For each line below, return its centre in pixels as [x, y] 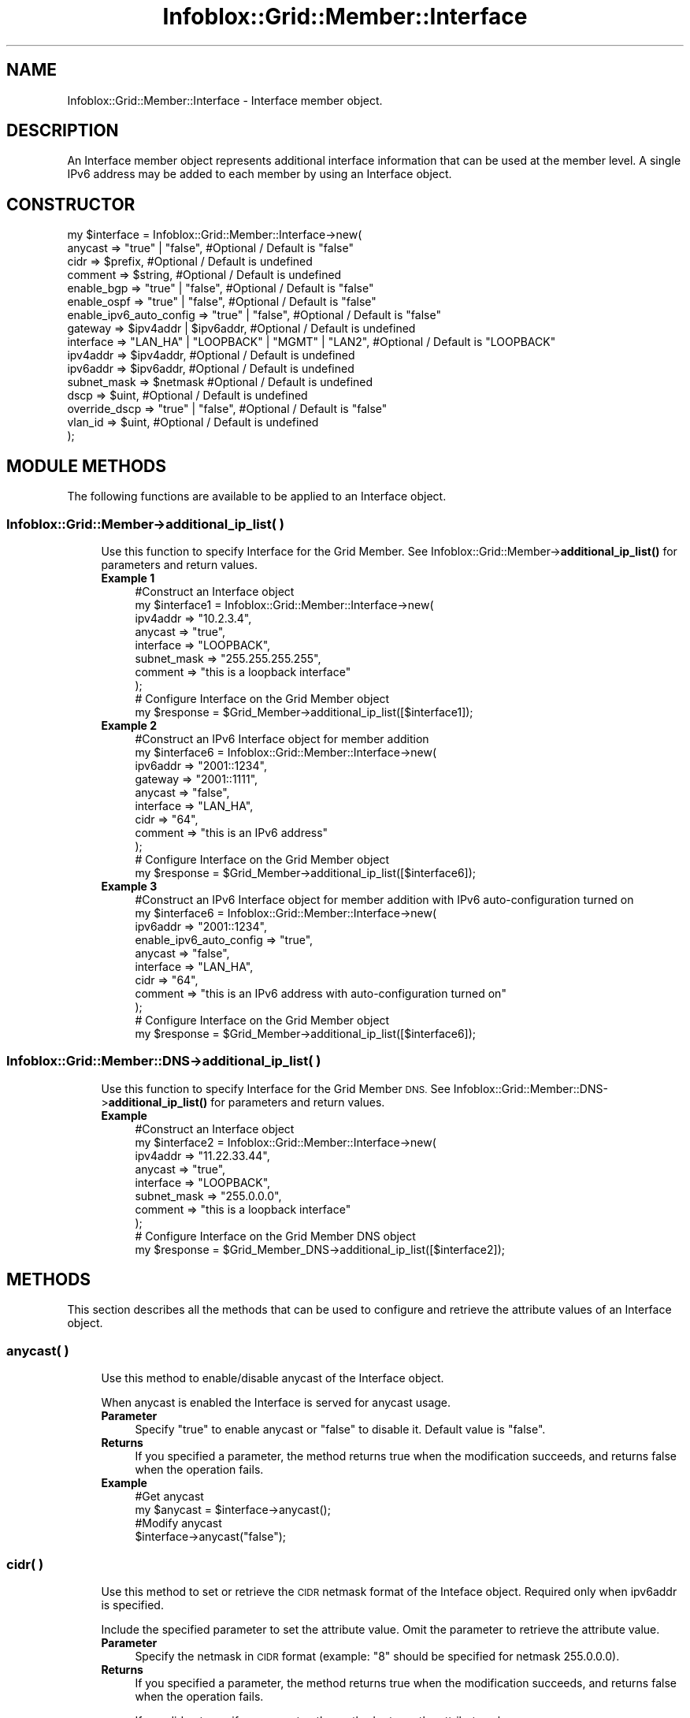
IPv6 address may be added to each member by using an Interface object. [260, 174]
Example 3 [129, 886]
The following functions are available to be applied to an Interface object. [257, 496]
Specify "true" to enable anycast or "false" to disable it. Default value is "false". [340, 1430]
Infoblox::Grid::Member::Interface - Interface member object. [225, 100]
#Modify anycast [178, 1523]
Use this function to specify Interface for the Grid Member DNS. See [276, 1088]
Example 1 [128, 578]
